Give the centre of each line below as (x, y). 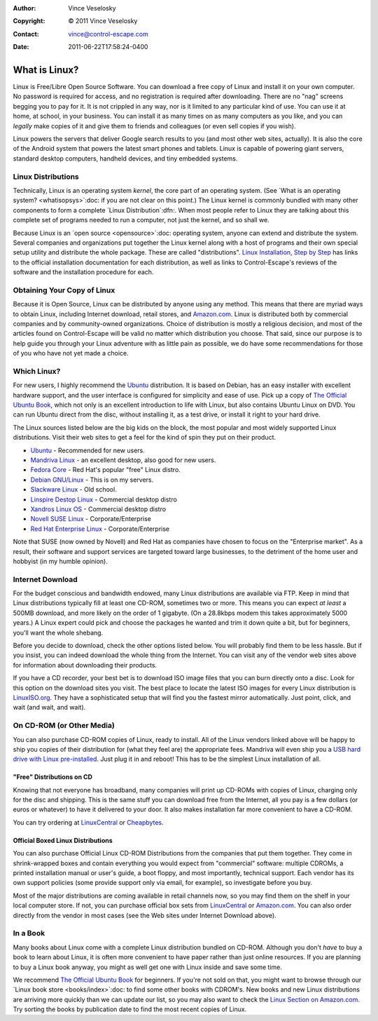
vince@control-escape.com (108, 34)
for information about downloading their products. (85, 665)
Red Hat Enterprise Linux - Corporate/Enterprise (100, 529)
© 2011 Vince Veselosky (103, 21)
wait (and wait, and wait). (49, 708)
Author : (24, 8)
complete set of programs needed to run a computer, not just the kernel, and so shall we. (141, 220)
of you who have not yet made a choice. (71, 353)
